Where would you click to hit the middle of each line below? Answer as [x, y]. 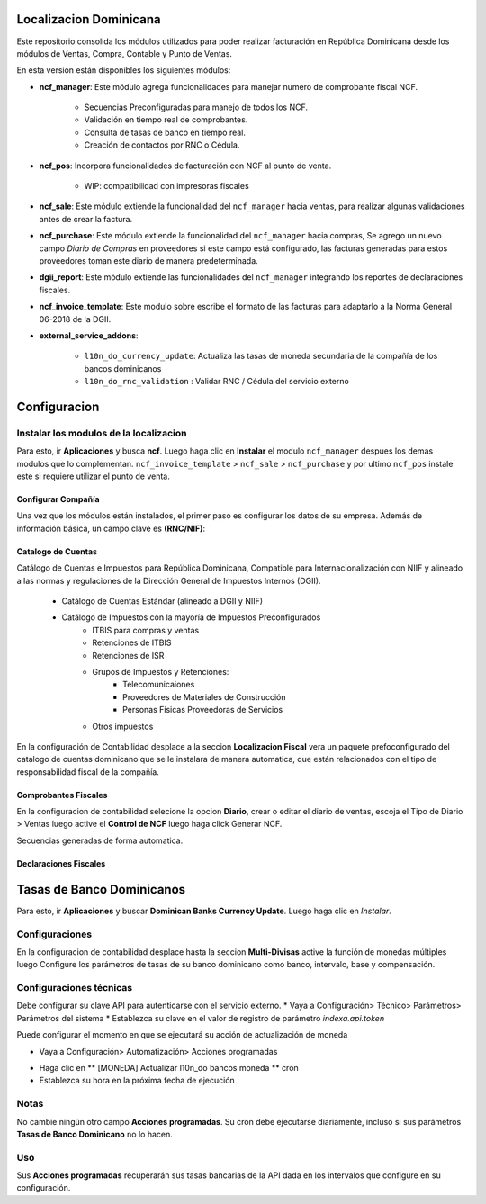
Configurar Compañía [58, 499]
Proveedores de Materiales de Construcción [204, 696]
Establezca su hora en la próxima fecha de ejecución [137, 1081]
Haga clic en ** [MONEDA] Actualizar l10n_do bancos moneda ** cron [169, 1068]
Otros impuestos [123, 726]
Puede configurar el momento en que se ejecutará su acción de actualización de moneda [182, 1035]
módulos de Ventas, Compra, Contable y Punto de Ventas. [125, 53]
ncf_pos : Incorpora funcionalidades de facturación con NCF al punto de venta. [185, 166]
